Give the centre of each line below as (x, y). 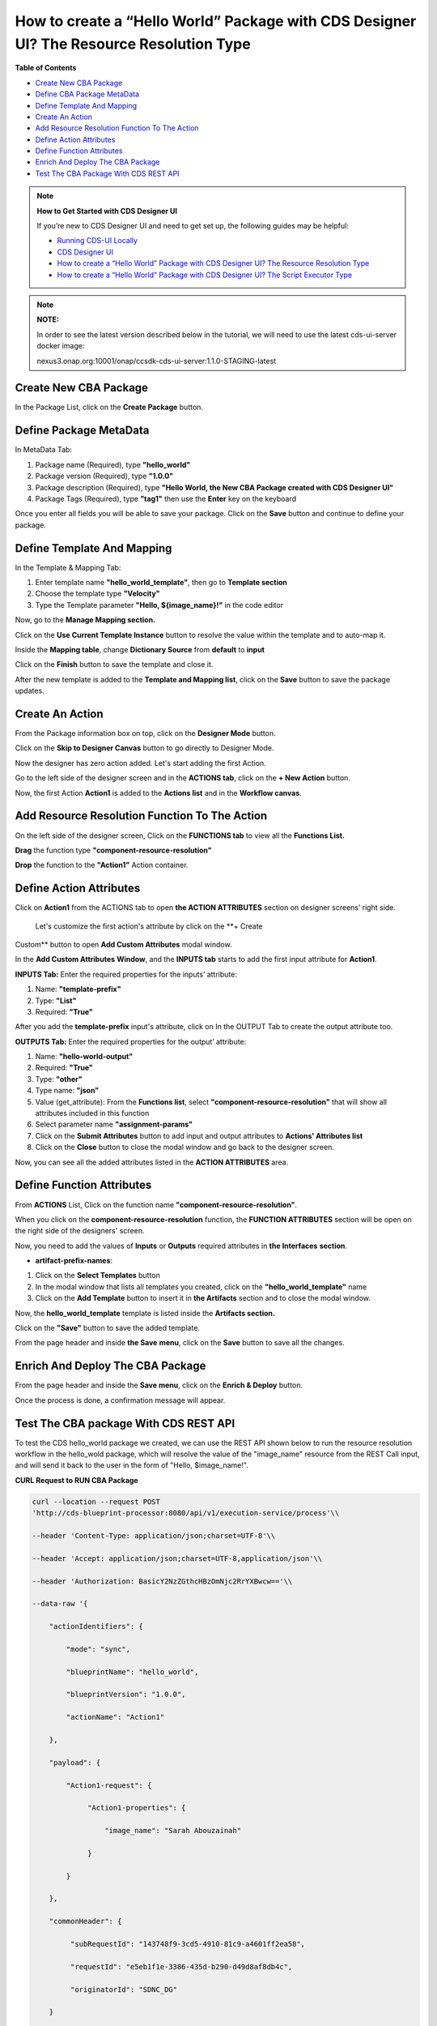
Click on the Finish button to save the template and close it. (114, 665)
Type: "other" (59, 1079)
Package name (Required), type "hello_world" (113, 464)
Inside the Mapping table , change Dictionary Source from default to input (140, 649)
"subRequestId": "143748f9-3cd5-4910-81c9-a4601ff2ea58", (188, 1944)
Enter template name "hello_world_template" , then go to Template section (161, 582)
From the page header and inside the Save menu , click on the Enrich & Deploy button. (159, 1385)
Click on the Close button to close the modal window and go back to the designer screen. (185, 1148)
